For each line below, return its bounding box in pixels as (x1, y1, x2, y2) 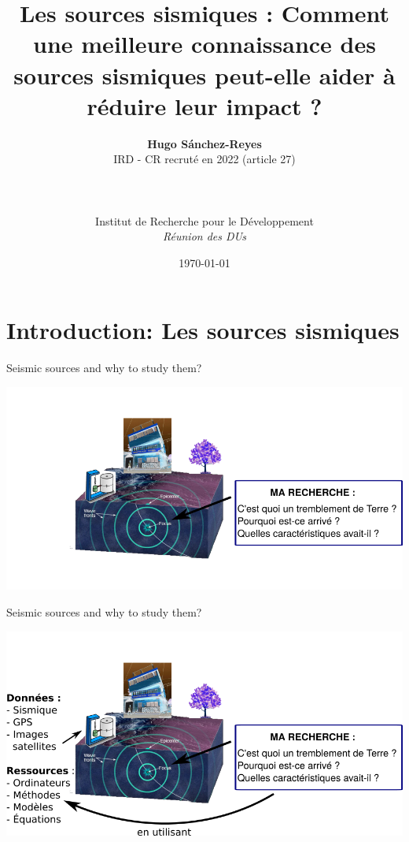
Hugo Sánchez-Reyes (147, 135, 262, 151)
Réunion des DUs (163, 228, 246, 244)
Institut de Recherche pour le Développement (95, 212, 314, 229)
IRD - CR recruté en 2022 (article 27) (113, 151, 296, 167)
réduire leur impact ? (87, 89, 322, 121)
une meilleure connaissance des (33, 28, 376, 60)
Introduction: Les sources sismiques (6, 314, 400, 346)
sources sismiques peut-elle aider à (13, 58, 396, 91)
